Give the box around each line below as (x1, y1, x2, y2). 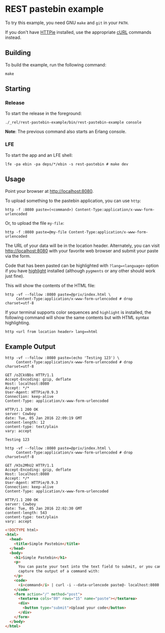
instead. (5, 34, 22, 40)
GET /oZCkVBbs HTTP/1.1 (5, 373, 54, 378)
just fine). (5, 273, 25, 279)
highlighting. (5, 320, 30, 326)
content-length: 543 (5, 511, 48, 515)
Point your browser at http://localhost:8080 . (5, 188, 94, 194)
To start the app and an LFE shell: (5, 152, 73, 158)
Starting (5, 85, 31, 93)
